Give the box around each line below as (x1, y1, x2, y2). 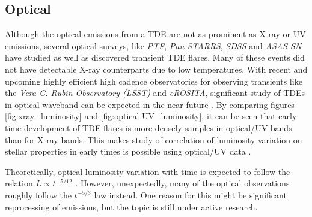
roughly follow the (5, 188, 72, 201)
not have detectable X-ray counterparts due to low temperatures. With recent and (5, 62, 308, 75)
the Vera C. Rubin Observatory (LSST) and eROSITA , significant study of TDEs (5, 86, 305, 99)
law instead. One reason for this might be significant (94, 188, 287, 201)
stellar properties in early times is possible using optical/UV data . (5, 145, 251, 158)
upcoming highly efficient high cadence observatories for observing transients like (5, 74, 302, 87)
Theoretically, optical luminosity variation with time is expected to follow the (5, 165, 290, 177)
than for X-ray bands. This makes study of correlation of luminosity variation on (5, 133, 302, 146)
